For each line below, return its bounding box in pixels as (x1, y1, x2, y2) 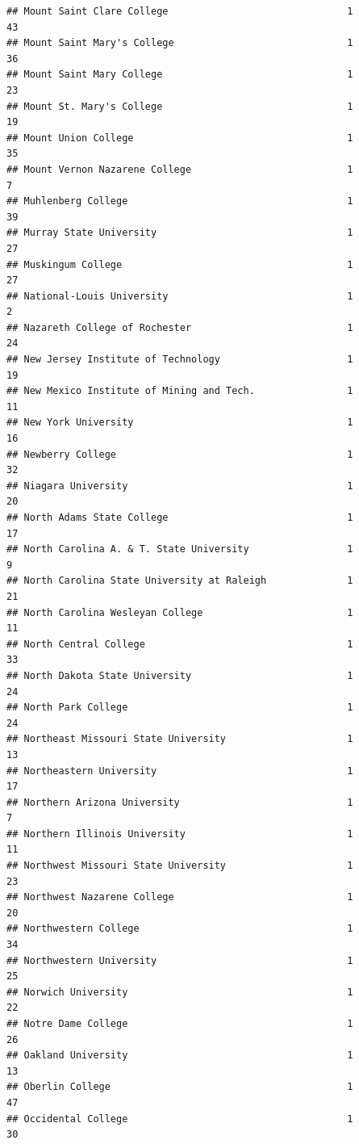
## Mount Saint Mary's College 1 (6, 37, 353, 49)
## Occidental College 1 (6, 1113, 353, 1125)
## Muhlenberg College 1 (6, 195, 353, 207)
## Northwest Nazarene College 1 (6, 891, 353, 903)
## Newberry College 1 (6, 448, 353, 460)
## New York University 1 (6, 417, 353, 429)
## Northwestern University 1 (6, 954, 353, 966)
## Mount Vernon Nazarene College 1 (6, 163, 353, 175)
